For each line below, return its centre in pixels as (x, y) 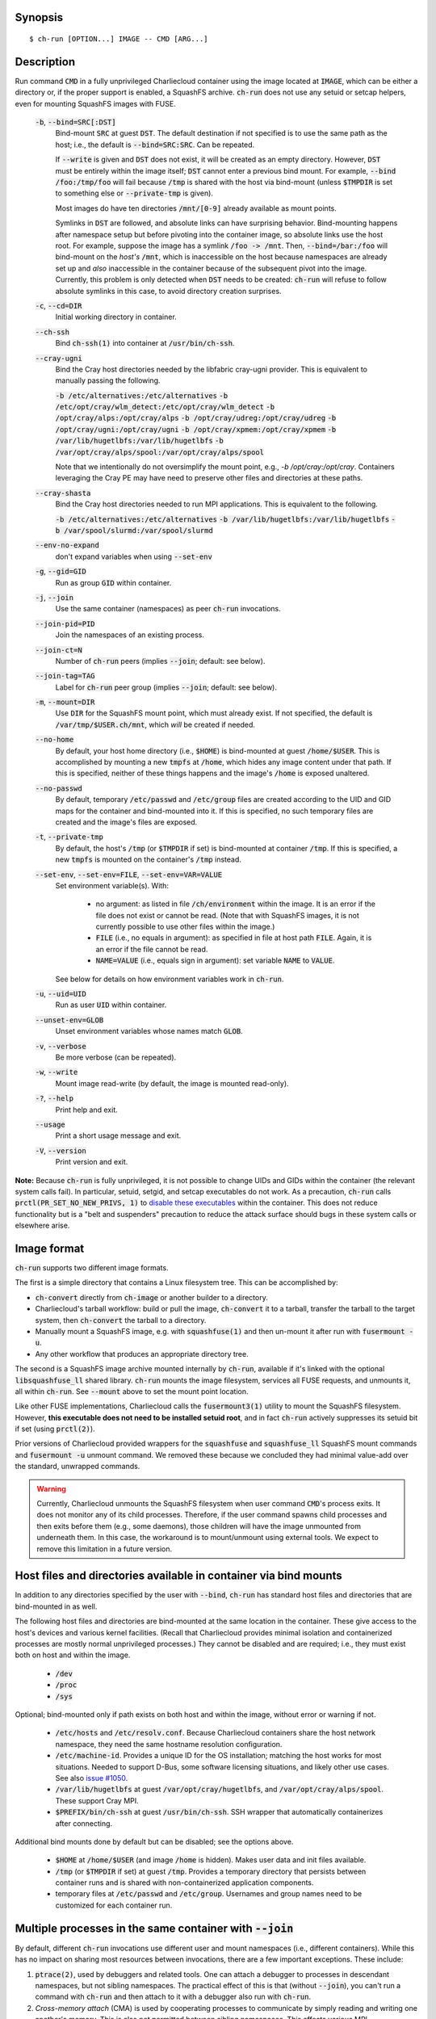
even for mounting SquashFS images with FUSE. (96, 103)
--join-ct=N (59, 650)
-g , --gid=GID (61, 571)
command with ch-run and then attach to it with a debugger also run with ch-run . (173, 1997)
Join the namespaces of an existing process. (130, 635)
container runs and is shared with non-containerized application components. (184, 1883)
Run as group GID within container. (113, 582)
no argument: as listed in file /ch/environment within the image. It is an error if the (235, 904)
